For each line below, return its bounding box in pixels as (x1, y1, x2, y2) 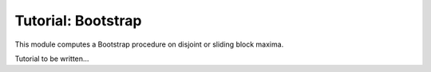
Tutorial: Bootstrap (14, 12, 142, 29)
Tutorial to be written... (14, 54, 89, 63)
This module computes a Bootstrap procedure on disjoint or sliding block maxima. (14, 40, 284, 49)
